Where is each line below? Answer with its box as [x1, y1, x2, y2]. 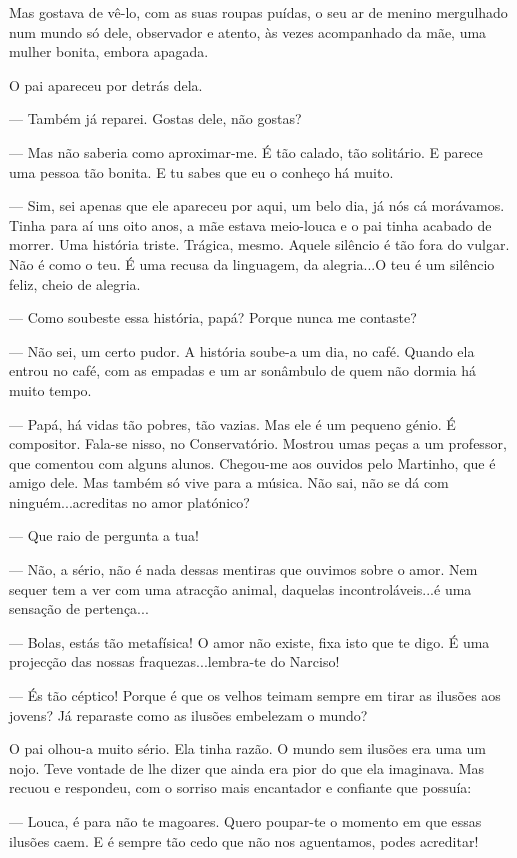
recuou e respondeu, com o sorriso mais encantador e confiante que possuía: [9, 777, 472, 798]
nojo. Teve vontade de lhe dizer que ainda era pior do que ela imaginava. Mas [9, 757, 485, 778]
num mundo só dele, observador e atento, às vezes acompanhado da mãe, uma [9, 21, 487, 42]
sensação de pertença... [9, 598, 149, 619]
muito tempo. [9, 379, 92, 400]
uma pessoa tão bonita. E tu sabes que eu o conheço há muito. [9, 161, 394, 182]
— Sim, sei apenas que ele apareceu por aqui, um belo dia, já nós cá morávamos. [9, 195, 505, 216]
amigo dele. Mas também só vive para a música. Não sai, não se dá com [9, 472, 449, 493]
